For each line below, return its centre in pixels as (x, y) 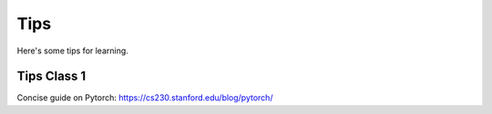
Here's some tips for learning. (73, 51)
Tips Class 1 (51, 76)
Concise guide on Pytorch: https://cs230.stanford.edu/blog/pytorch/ (145, 98)
